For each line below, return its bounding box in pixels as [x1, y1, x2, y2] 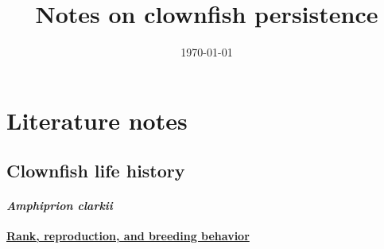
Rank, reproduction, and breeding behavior [6, 228, 250, 244]
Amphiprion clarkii [6, 197, 113, 214]
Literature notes [6, 103, 188, 136]
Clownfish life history [6, 158, 185, 183]
